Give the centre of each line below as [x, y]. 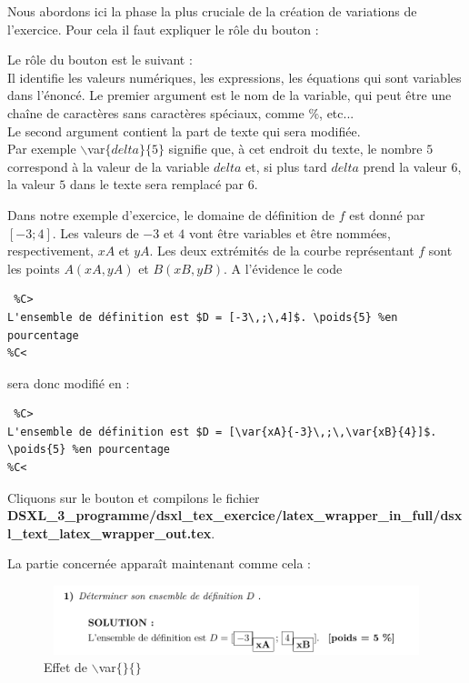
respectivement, [50, 251]
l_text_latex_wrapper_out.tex [110, 532]
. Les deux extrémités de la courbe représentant [282, 251]
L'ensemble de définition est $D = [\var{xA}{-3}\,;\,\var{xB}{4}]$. [222, 432]
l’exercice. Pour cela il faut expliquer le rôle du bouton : [163, 29]
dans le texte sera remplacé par [157, 184]
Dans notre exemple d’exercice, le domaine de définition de [171, 214]
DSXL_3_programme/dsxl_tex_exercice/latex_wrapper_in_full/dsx [235, 515]
